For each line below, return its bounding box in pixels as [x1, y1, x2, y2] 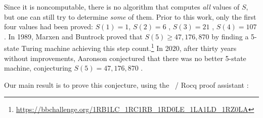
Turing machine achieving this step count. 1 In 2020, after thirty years [21, 41, 237, 53]
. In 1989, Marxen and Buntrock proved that [4, 31, 143, 41]
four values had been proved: [4, 21, 93, 32]
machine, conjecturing [4, 63, 72, 73]
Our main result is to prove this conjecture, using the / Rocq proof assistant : [4, 79, 249, 90]
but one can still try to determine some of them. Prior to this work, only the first [4, 11, 256, 22]
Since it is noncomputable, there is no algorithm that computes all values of [4, 2, 240, 12]
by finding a [211, 31, 249, 41]
